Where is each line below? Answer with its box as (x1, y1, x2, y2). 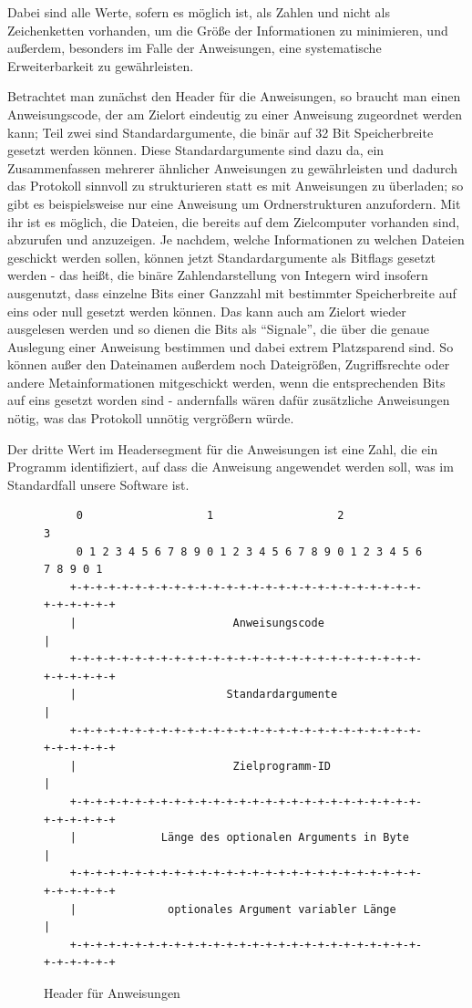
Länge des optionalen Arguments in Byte (160, 831, 409, 845)
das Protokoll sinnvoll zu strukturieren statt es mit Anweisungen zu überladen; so (7, 176, 464, 195)
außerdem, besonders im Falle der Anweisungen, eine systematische (7, 38, 382, 57)
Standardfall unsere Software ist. (7, 474, 190, 494)
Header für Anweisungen (44, 982, 180, 1002)
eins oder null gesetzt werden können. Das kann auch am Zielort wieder (7, 301, 406, 320)
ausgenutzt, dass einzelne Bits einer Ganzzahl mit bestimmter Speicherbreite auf (7, 283, 457, 302)
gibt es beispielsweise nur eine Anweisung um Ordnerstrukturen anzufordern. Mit (7, 193, 461, 213)
